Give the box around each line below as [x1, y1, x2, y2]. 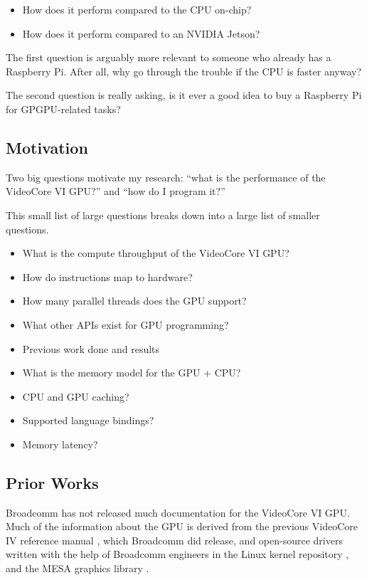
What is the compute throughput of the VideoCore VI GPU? [22, 246, 289, 260]
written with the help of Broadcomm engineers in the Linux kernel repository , [6, 547, 349, 561]
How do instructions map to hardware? [22, 269, 193, 284]
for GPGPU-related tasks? [6, 101, 121, 116]
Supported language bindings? [22, 413, 154, 428]
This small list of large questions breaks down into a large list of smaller [6, 207, 320, 222]
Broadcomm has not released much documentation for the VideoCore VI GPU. [6, 505, 350, 520]
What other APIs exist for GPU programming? [22, 317, 229, 332]
